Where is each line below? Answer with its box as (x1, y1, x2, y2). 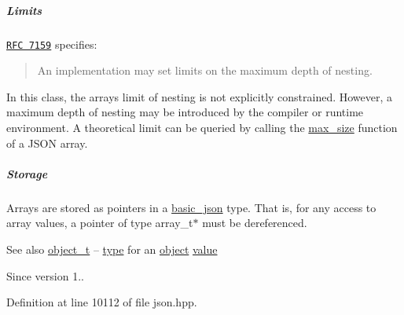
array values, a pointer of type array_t (6, 214, 193, 231)
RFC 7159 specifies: (6, 35, 97, 52)
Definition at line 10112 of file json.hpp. (6, 294, 197, 310)
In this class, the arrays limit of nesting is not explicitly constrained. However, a (6, 88, 393, 104)
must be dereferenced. (202, 214, 307, 231)
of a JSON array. (6, 134, 88, 151)
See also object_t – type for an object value (6, 240, 218, 257)
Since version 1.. (6, 267, 84, 284)
